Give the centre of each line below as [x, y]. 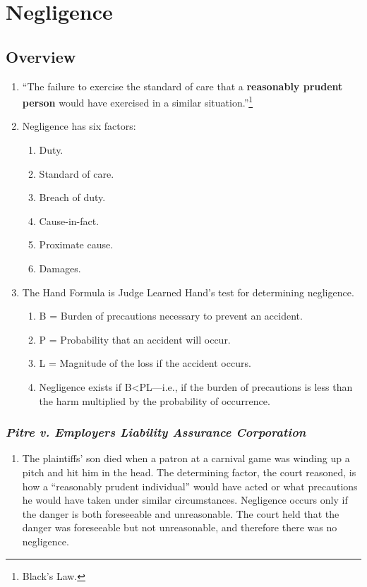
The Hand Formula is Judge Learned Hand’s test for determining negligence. [188, 292]
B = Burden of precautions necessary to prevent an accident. [171, 316]
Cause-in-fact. [69, 220]
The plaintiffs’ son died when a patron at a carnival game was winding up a [186, 458]
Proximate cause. [76, 244]
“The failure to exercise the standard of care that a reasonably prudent [182, 86]
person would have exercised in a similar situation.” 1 [138, 101]
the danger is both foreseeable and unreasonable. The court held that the [181, 513]
